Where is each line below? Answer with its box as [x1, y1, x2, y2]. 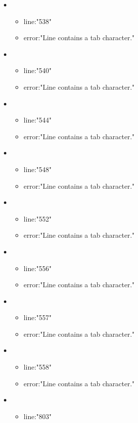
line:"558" [23, 362, 52, 372]
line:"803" [23, 411, 52, 421]
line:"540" [23, 65, 52, 75]
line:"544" [23, 115, 52, 125]
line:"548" [23, 164, 52, 174]
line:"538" [23, 16, 52, 26]
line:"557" [23, 312, 52, 323]
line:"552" [23, 213, 52, 224]
